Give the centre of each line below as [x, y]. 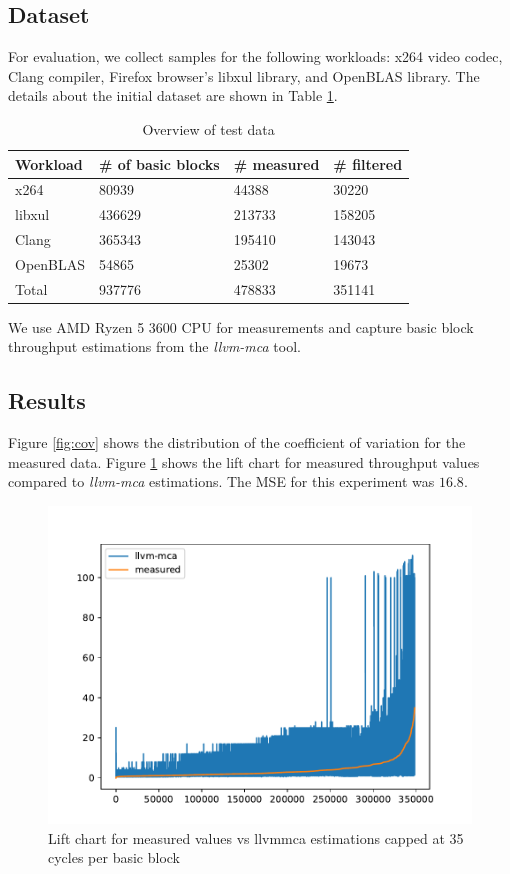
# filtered [368, 163]
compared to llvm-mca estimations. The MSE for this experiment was [221, 481]
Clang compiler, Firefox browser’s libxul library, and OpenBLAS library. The [244, 75]
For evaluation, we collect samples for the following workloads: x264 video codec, [255, 56]
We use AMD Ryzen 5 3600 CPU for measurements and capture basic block [241, 326]
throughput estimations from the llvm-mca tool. [154, 346]
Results [47, 400]
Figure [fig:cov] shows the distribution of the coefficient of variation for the [237, 442]
